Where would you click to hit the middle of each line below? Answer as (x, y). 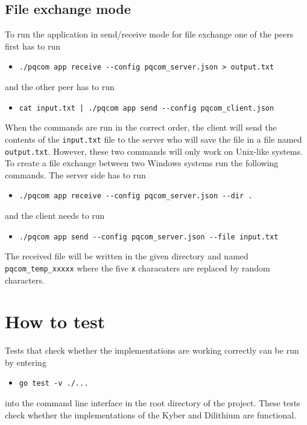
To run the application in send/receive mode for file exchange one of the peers (149, 34)
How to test (55, 321)
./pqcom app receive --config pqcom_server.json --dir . (136, 196)
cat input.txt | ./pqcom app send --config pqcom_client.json (147, 108)
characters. (25, 280)
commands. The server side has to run (75, 174)
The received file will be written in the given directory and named (127, 256)
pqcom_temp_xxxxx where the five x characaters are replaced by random (138, 268)
